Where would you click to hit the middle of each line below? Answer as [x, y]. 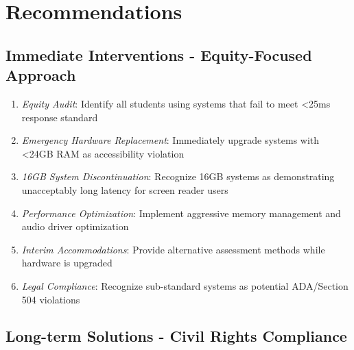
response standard [60, 117]
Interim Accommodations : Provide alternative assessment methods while [173, 249]
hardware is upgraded [67, 263]
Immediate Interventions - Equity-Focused [159, 54]
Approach [41, 75]
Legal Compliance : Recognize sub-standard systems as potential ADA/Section [185, 285]
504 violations [51, 299]
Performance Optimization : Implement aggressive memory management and [181, 213]
